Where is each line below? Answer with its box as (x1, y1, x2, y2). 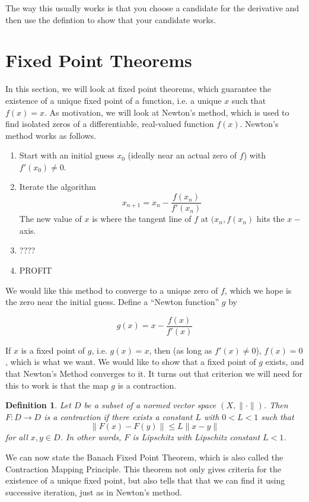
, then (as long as (149, 344, 212, 356)
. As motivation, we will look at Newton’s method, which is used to (44, 106, 289, 118)
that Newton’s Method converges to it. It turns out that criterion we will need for (5, 367, 302, 379)
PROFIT (19, 263, 52, 276)
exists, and (265, 355, 304, 368)
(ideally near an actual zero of (128, 149, 237, 161)
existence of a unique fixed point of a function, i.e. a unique (5, 94, 222, 106)
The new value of (19, 212, 82, 225)
